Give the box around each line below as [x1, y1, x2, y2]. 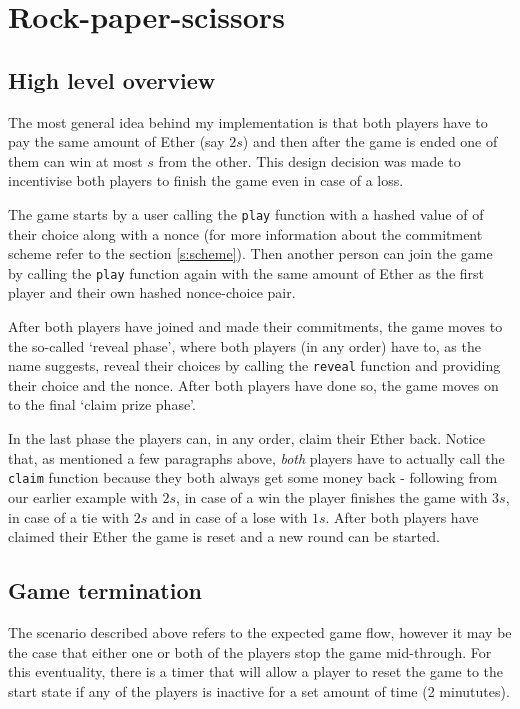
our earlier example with [8, 486, 158, 507]
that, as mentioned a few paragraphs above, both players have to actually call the [8, 447, 505, 468]
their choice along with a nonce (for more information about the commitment [8, 223, 483, 244]
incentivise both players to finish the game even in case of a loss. [8, 170, 404, 191]
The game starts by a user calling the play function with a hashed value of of [8, 203, 484, 224]
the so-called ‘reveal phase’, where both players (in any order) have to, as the [8, 335, 481, 356]
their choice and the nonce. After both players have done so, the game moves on [8, 374, 499, 395]
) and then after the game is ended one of [242, 131, 498, 152]
